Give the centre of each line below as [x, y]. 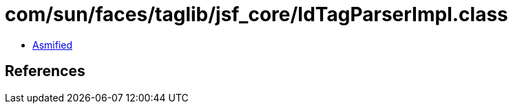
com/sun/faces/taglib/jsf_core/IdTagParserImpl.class [256, 14]
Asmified [53, 45]
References [45, 71]
